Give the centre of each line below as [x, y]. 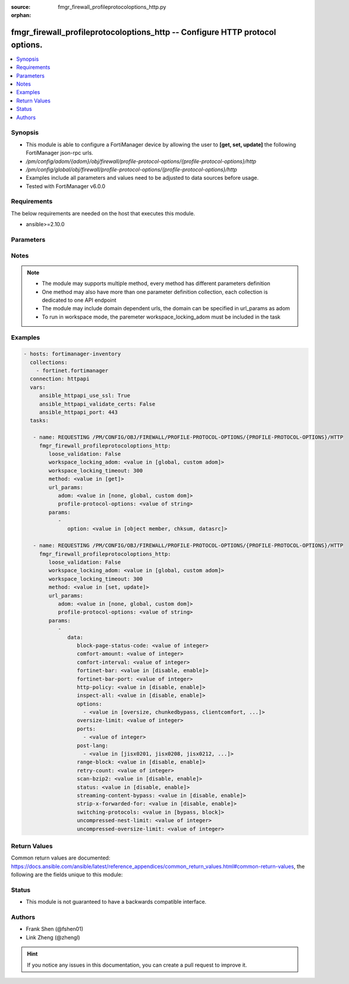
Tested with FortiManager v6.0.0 [66, 186]
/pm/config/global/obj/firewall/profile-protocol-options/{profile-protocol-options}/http [131, 169]
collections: [49, 362]
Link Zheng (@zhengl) [53, 937]
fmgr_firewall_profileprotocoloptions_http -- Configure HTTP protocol [144, 32]
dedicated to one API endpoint [79, 300]
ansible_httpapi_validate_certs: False [97, 404]
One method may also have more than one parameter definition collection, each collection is [155, 292]
